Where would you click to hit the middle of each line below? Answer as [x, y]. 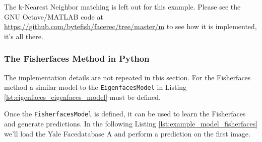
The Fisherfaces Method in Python [77, 58]
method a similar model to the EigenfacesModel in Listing [95, 87]
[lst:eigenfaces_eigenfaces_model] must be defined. [83, 97]
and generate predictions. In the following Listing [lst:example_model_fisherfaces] [131, 124]
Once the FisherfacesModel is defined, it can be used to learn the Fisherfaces [125, 114]
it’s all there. [24, 36]
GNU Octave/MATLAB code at [54, 16]
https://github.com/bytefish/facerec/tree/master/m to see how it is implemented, [130, 26]
